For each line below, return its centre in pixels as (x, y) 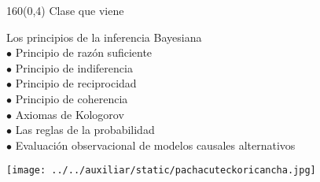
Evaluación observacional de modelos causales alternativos (155, 145)
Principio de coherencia (72, 98)
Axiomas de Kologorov (70, 114)
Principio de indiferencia (74, 67)
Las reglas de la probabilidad (85, 130)
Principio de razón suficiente (84, 52)
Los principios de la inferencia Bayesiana (104, 37)
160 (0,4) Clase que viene (65, 10)
